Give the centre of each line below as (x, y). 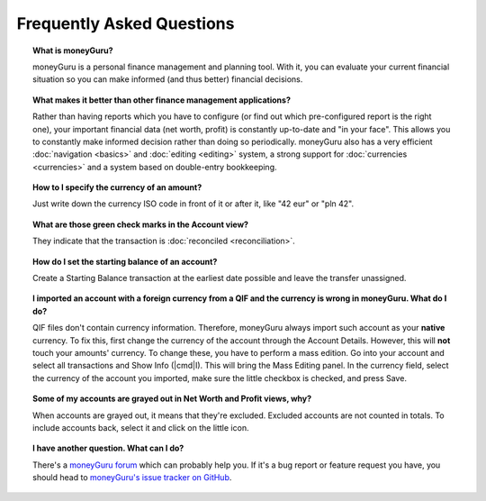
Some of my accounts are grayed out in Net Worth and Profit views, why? (172, 399)
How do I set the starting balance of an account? (125, 261)
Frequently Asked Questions (126, 23)
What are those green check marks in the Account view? (141, 224)
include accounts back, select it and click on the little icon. (141, 427)
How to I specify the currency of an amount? (117, 187)
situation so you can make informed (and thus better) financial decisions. (168, 79)
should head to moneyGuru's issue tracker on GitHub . (132, 478)
